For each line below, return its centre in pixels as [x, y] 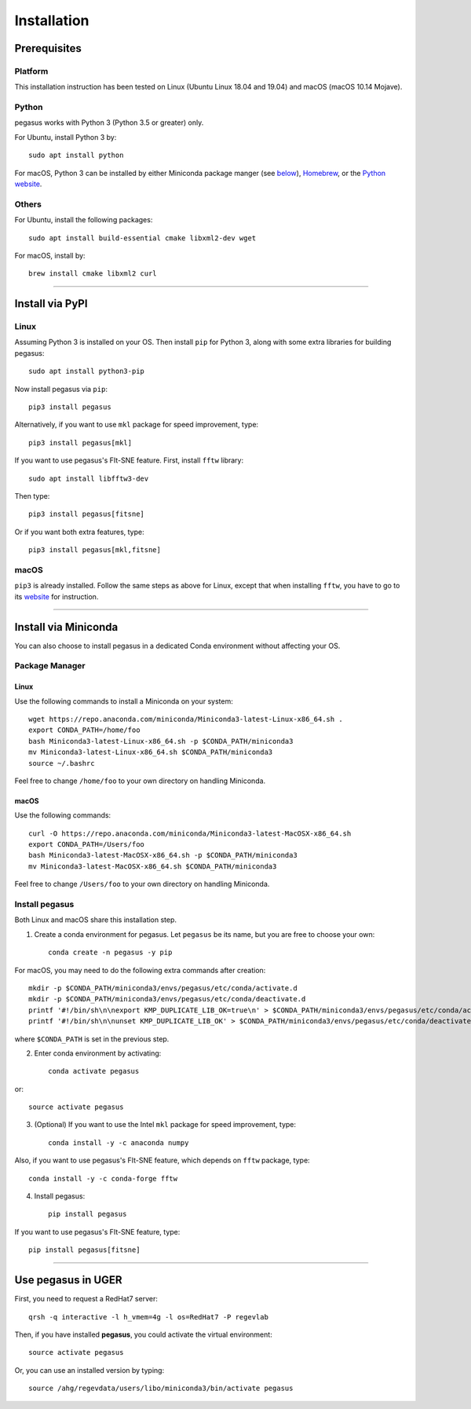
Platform [31, 71]
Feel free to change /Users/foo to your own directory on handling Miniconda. [142, 884]
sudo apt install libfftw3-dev [89, 478]
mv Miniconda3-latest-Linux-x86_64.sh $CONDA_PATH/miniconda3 [151, 752]
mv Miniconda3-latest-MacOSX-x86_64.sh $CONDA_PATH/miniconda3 [153, 866]
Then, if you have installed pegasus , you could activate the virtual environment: [143, 1334]
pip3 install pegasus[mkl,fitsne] [95, 550]
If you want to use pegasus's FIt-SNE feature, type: [97, 1232]
